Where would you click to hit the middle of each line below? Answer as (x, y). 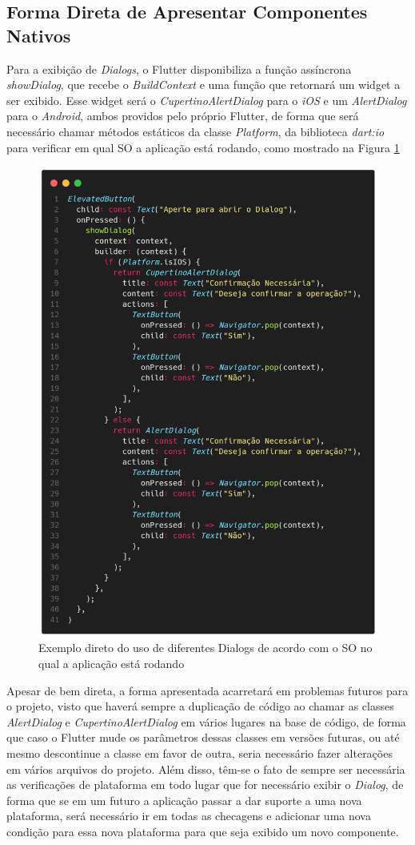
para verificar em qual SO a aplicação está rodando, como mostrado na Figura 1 (203, 147)
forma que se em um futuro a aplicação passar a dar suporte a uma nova (184, 800)
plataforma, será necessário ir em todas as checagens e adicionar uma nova (189, 816)
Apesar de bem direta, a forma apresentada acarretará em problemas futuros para (207, 690)
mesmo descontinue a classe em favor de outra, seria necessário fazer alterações (200, 753)
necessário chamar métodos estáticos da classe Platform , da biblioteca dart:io (196, 131)
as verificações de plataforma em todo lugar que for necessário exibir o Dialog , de (205, 785)
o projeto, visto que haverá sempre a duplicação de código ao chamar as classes (200, 706)
